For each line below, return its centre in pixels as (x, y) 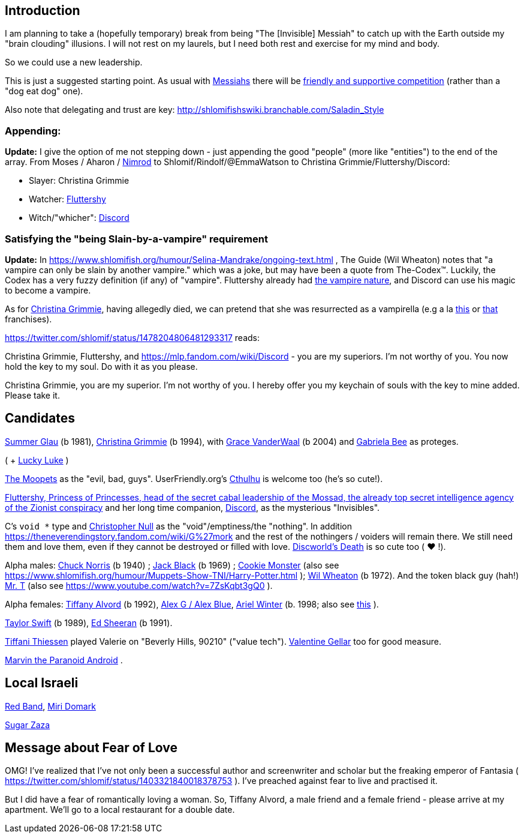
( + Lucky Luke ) (37, 460)
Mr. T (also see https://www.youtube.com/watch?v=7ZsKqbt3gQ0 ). (139, 585)
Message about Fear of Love (91, 748)
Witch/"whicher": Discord (79, 218)
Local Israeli (42, 683)
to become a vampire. (48, 290)
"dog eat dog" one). (44, 91)
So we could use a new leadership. (74, 62)
